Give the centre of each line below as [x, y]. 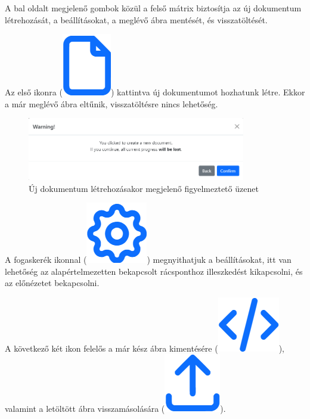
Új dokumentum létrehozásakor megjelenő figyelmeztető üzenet [144, 188]
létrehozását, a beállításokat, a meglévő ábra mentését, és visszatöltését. [136, 19]
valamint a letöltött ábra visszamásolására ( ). [115, 409]
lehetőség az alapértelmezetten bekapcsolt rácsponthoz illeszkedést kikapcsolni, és [154, 271]
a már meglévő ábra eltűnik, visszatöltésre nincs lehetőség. [111, 103]
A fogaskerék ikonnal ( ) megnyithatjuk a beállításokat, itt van [148, 260]
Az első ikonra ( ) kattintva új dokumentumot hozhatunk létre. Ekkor [155, 92]
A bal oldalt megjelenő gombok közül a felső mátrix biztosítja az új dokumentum [153, 8]
